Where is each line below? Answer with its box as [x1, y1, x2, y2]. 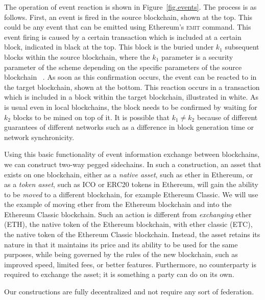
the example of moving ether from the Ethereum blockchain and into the [4, 199, 232, 210]
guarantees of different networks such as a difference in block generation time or [4, 122, 254, 132]
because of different [197, 111, 258, 122]
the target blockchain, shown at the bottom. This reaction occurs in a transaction [4, 81, 260, 92]
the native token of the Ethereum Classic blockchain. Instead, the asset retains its [4, 229, 260, 240]
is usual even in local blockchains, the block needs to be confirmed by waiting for [4, 101, 257, 112]
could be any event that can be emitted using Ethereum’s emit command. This [4, 21, 251, 32]
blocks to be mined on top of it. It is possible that [13, 111, 170, 122]
